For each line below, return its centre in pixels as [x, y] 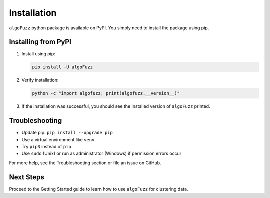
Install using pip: [39, 54]
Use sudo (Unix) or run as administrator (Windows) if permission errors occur [102, 154]
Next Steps [27, 177]
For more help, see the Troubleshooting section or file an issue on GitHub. [85, 163]
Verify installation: [40, 80]
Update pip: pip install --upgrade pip [67, 133]
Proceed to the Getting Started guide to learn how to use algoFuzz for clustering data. [99, 189]
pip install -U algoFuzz [63, 67]
